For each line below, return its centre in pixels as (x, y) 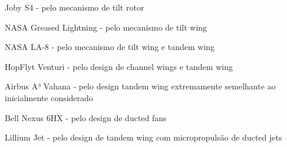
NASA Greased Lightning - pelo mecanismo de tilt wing (106, 27)
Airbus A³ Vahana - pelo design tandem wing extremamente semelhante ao (140, 86)
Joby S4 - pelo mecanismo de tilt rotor (75, 7)
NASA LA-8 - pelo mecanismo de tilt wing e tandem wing (110, 47)
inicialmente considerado (49, 97)
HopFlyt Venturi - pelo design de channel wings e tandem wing (119, 66)
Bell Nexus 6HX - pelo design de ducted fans (86, 117)
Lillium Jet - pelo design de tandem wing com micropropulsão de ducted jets (143, 137)
